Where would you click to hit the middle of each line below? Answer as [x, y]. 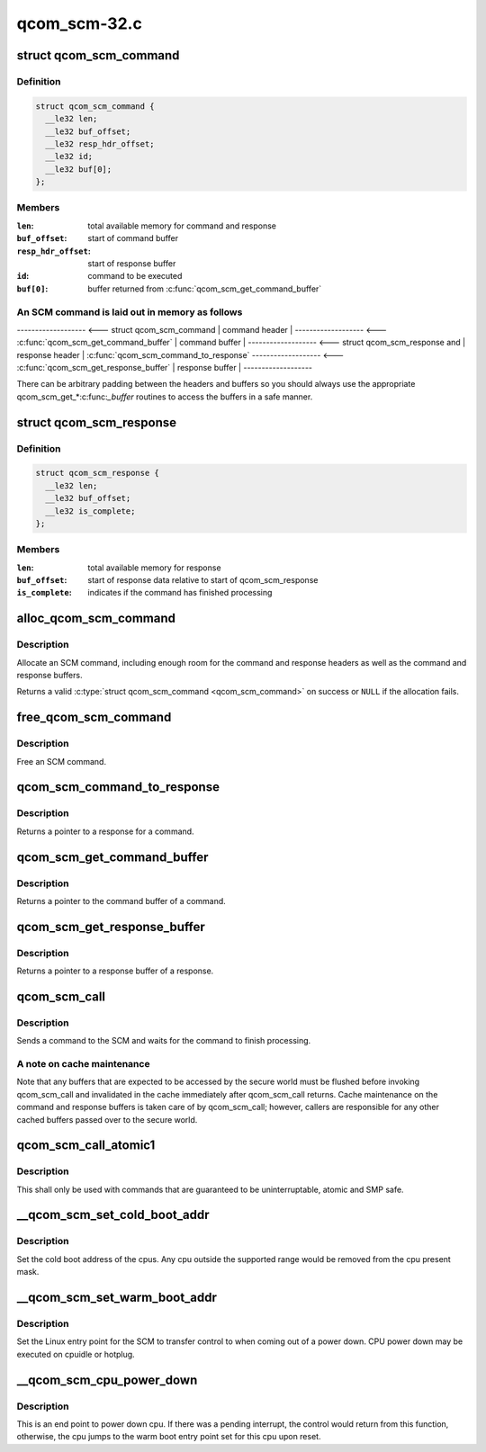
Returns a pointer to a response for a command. [105, 831]
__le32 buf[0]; [79, 169]
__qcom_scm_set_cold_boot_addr [113, 1215]
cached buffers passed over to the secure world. [107, 1119]
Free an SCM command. [62, 761]
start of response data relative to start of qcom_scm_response [203, 580]
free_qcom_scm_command [94, 717]
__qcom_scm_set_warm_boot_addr [117, 1298]
